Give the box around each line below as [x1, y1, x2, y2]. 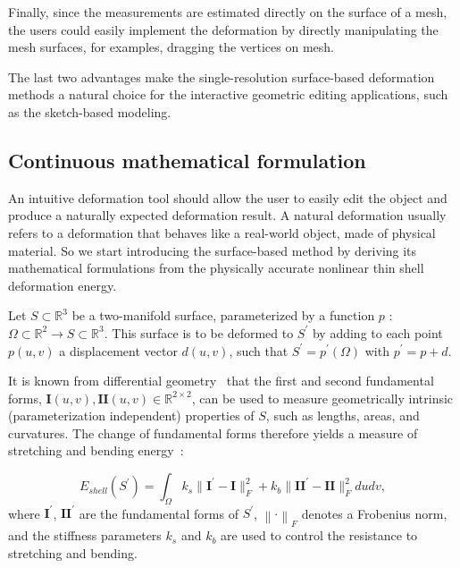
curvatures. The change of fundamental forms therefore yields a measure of [8, 423, 418, 442]
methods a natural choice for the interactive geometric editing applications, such [8, 85, 448, 104]
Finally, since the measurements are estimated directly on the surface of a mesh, [8, 3, 447, 21]
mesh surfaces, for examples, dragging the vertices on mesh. [8, 38, 334, 56]
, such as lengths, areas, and [265, 406, 420, 425]
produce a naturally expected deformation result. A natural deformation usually [8, 206, 447, 225]
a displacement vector [59, 341, 178, 360]
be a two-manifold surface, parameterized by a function [71, 306, 375, 325]
